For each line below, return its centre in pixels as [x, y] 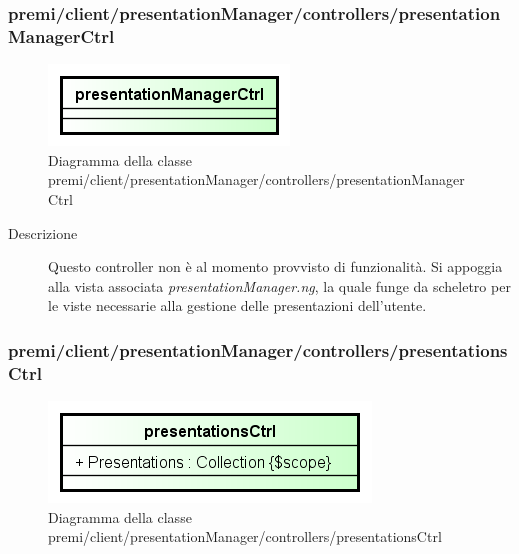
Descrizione [43, 232]
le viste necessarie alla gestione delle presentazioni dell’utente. [237, 305]
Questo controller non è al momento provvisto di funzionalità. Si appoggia [275, 266]
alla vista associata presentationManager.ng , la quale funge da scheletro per [279, 285]
